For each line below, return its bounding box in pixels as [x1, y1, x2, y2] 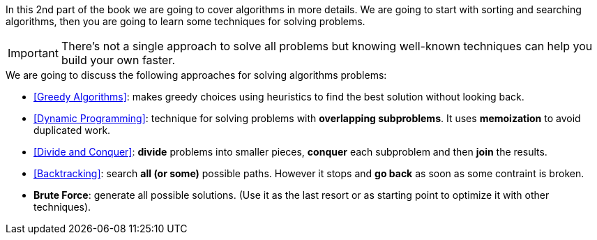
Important [8, 46, 59, 60]
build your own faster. [61, 53, 176, 67]
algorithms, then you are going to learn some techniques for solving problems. [6, 15, 365, 27]
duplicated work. [33, 124, 111, 136]
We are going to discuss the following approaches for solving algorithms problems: [6, 69, 387, 81]
